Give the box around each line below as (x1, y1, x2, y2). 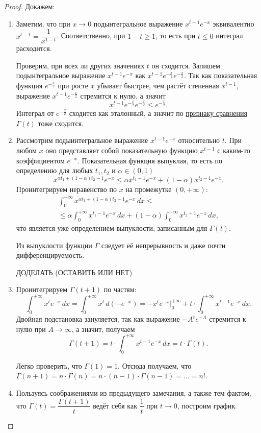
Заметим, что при (16, 18, 70, 29)
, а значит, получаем (71, 323, 135, 334)
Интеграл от (16, 108, 54, 118)
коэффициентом (16, 155, 65, 165)
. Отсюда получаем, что (118, 360, 192, 371)
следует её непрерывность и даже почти (101, 239, 226, 250)
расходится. (16, 43, 52, 54)
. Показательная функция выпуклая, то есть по (77, 155, 222, 165)
